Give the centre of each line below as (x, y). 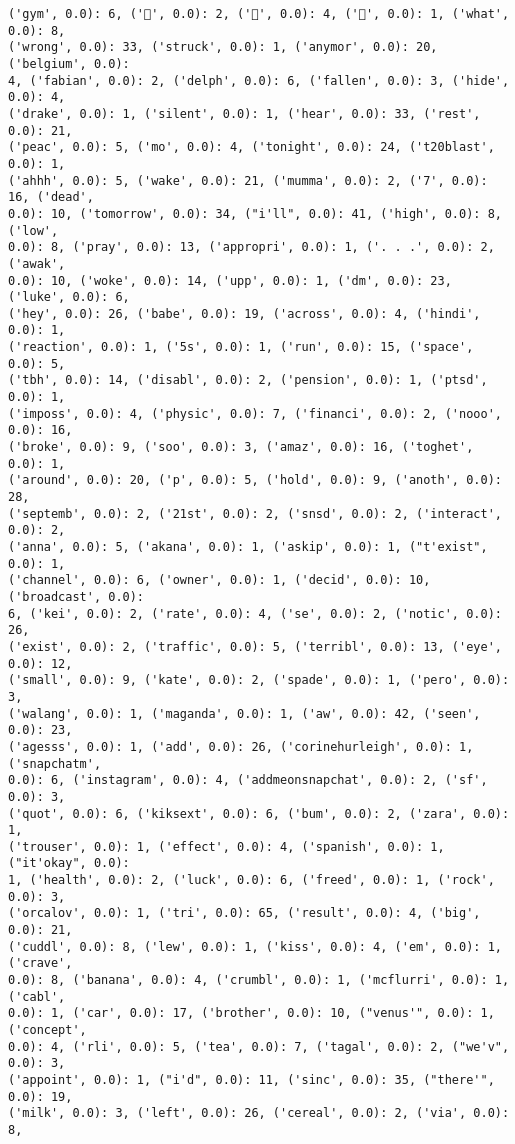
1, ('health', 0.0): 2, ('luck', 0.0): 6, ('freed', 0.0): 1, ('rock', (251, 880)
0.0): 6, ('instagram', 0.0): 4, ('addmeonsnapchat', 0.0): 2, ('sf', (248, 780)
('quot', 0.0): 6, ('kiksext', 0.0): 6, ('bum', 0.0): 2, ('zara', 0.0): (259, 813)
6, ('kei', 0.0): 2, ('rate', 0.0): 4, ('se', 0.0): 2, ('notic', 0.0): (255, 613)
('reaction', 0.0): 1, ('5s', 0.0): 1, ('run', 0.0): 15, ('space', (241, 347)
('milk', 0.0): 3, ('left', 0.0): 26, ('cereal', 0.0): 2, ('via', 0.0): (259, 1113)
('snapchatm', (55, 763)
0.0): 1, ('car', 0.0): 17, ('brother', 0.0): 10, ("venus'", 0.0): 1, (251, 1013)
